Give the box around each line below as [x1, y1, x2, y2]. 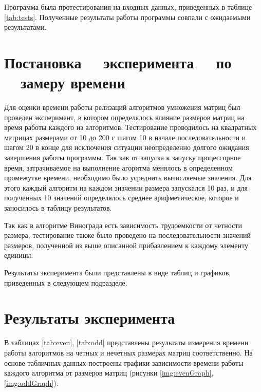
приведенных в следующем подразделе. [4, 277, 127, 288]
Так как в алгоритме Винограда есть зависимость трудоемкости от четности [4, 219, 242, 230]
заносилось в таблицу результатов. [4, 202, 112, 213]
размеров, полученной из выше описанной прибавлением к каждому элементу [4, 239, 248, 250]
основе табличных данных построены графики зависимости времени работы [4, 357, 244, 368]
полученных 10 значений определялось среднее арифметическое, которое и [4, 192, 239, 203]
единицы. [4, 250, 33, 260]
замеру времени [21, 72, 125, 93]
